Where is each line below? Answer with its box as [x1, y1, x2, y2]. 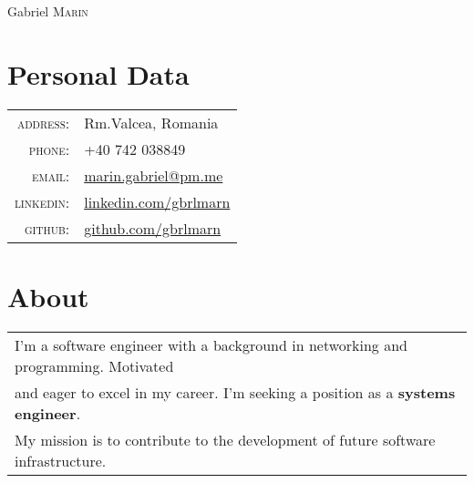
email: [32, 164, 70, 186]
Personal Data [7, 55, 190, 92]
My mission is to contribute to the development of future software [15, 428, 436, 450]
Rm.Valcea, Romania [84, 111, 219, 133]
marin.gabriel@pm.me [84, 164, 223, 186]
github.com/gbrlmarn [84, 217, 222, 239]
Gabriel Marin [7, 2, 88, 20]
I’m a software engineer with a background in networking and [15, 334, 407, 355]
